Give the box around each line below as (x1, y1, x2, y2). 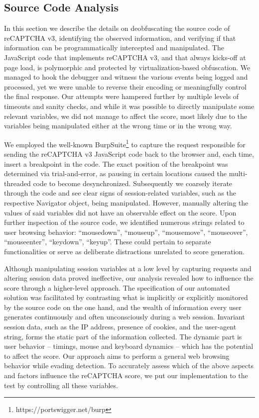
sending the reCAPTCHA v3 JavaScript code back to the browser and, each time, (4, 148, 254, 159)
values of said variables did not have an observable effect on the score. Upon (4, 207, 237, 217)
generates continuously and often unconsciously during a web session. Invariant (4, 312, 245, 322)
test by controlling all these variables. (4, 380, 118, 390)
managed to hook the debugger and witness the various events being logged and (4, 72, 248, 82)
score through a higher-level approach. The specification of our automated (4, 282, 230, 293)
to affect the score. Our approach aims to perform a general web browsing (4, 350, 230, 361)
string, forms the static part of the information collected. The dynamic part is (4, 331, 242, 341)
